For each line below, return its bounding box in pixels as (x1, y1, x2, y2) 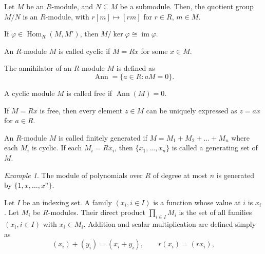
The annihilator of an (4, 63, 72, 73)
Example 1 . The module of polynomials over (4, 169, 143, 180)
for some (141, 45, 168, 56)
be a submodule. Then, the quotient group (120, 1, 254, 11)
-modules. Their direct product (48, 207, 145, 218)
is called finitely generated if (58, 132, 147, 143)
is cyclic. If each (31, 142, 82, 153)
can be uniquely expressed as (146, 105, 237, 115)
